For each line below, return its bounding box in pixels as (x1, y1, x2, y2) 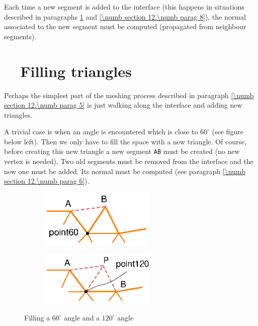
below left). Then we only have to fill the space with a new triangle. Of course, (4, 136, 247, 146)
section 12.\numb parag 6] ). (4, 176, 90, 186)
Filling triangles (20, 60, 132, 81)
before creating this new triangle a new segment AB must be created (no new (4, 146, 240, 156)
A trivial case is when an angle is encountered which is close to (4, 126, 198, 137)
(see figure (212, 126, 243, 137)
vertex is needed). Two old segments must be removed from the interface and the (4, 156, 253, 167)
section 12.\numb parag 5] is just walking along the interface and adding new (4, 100, 242, 110)
